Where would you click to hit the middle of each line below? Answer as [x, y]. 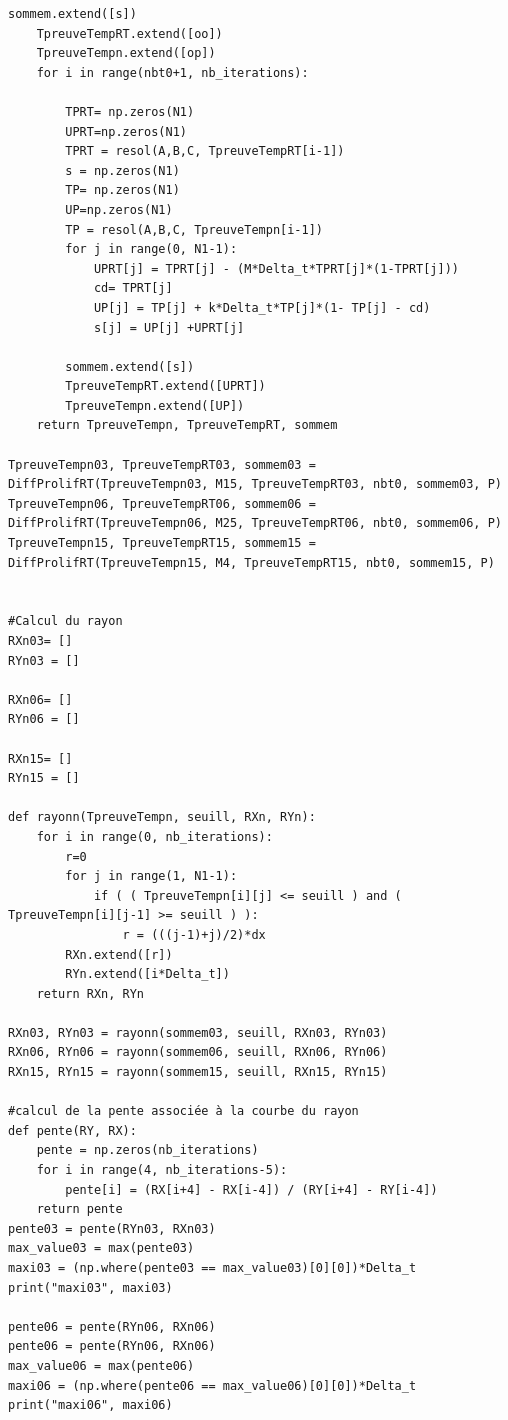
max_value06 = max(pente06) [101, 1365]
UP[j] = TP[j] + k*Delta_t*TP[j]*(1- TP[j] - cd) [262, 307]
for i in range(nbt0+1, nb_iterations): [172, 72]
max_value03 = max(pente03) [101, 1248]
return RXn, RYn [90, 993]
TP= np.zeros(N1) [122, 190]
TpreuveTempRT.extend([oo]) [129, 33]
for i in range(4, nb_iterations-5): [162, 1170]
